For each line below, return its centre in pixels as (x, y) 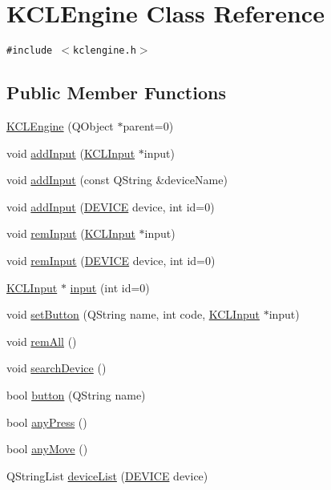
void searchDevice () (57, 368)
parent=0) (148, 125)
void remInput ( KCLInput (71, 233)
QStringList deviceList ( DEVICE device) (107, 475)
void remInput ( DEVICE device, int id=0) (111, 260)
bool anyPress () (47, 422)
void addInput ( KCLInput (71, 153)
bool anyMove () (47, 449)
